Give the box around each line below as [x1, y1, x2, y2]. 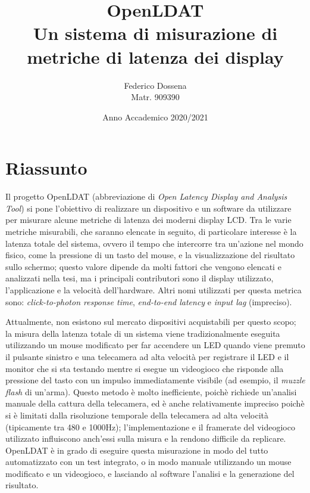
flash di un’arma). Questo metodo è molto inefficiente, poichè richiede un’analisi [5, 385, 297, 398]
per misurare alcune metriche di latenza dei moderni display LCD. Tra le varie [5, 213, 292, 226]
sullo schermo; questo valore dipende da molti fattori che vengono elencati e [5, 260, 281, 272]
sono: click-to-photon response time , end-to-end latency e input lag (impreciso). [5, 295, 292, 308]
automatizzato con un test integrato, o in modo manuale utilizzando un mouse [5, 455, 292, 468]
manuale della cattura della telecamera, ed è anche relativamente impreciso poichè [5, 397, 305, 410]
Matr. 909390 [131, 91, 180, 103]
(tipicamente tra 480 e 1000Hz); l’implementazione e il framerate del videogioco [5, 420, 295, 433]
